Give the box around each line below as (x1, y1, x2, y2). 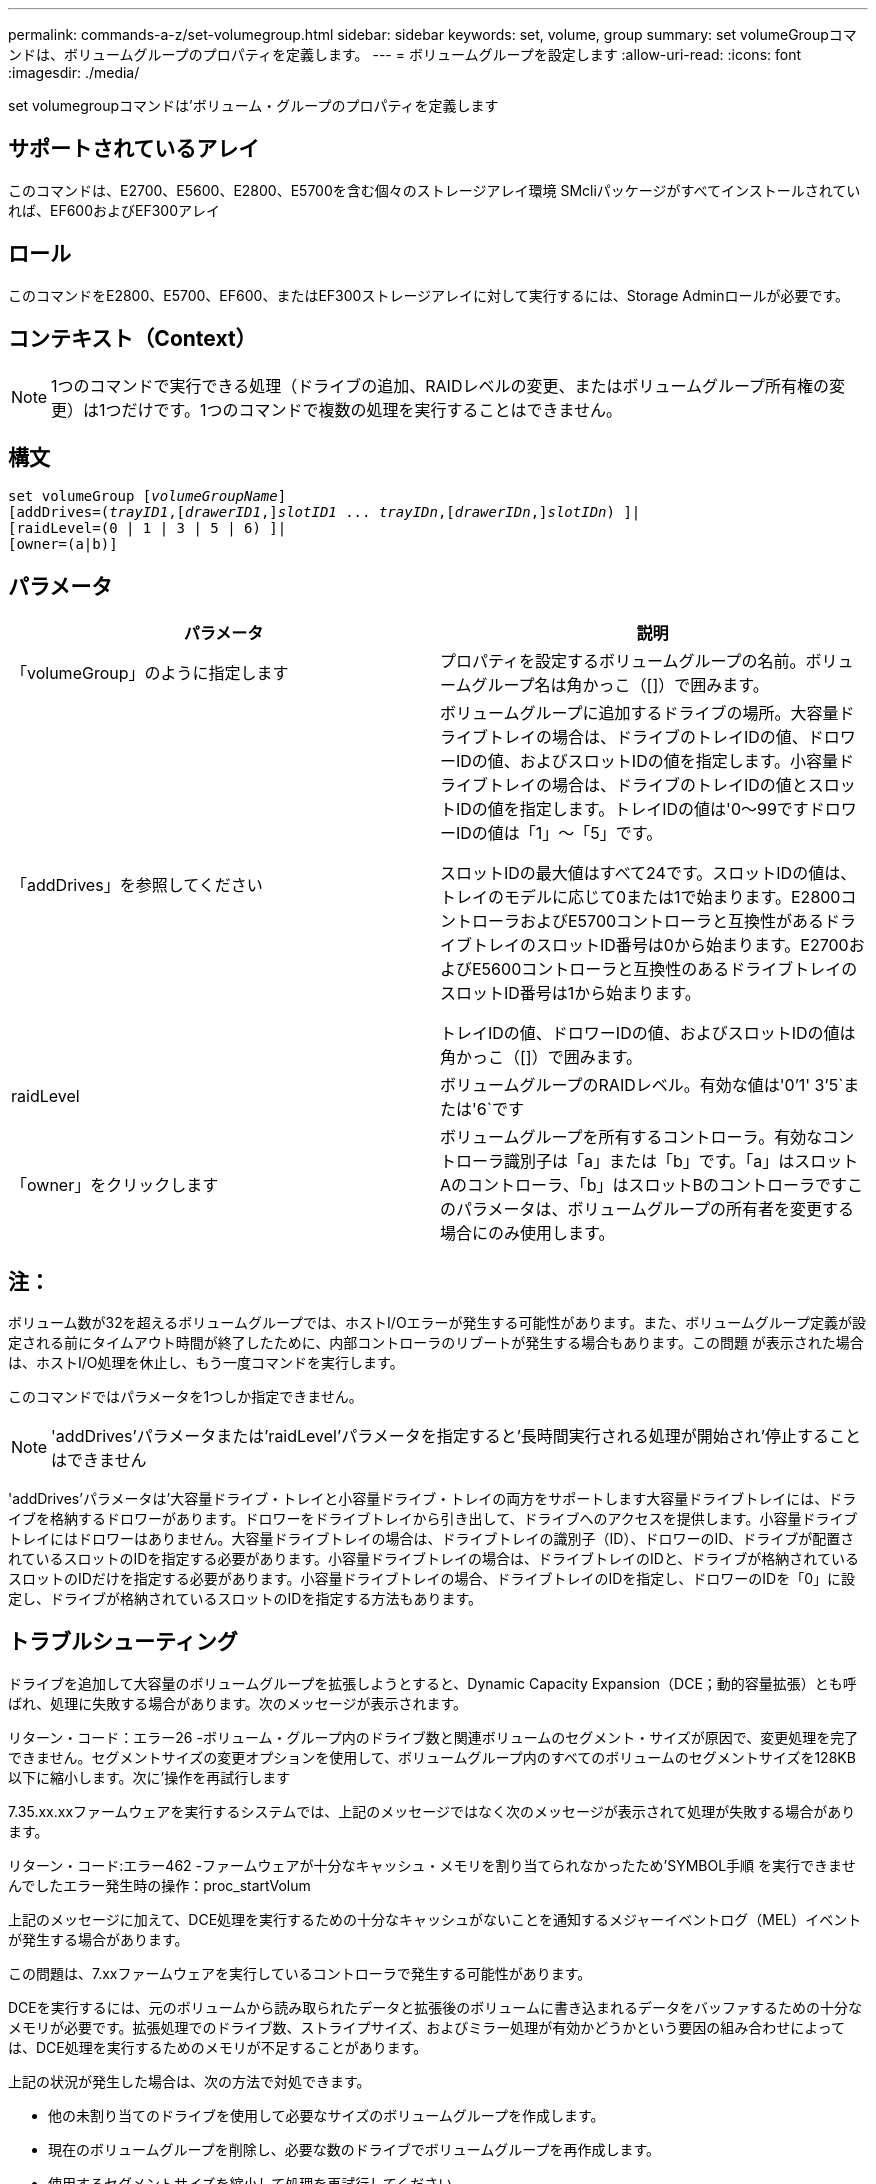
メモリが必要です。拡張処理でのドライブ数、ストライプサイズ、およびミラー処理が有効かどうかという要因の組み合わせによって (8, 2018, 846, 2036)
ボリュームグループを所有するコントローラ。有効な (440, 1127, 823, 1148)
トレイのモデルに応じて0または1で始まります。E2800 (440, 887, 841, 908)
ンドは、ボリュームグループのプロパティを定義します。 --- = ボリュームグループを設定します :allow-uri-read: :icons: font (8, 46, 802, 63)
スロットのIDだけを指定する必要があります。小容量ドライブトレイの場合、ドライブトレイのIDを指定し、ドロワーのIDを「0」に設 (8, 1570, 856, 1588)
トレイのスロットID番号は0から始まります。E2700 (472, 935, 849, 956)
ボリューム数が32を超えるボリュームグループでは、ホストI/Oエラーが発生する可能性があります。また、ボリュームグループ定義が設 (8, 1314, 866, 1332)
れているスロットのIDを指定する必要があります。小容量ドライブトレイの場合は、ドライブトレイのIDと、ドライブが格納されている (8, 1550, 859, 1568)
